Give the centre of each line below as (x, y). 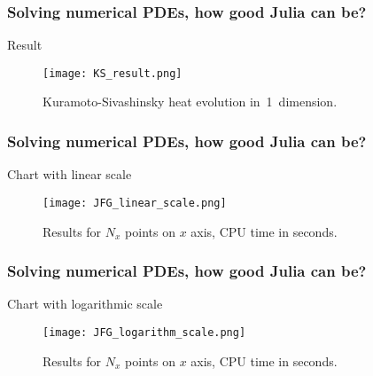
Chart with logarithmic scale (85, 304)
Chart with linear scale (70, 174)
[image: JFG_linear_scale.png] (135, 203)
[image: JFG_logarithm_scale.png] (144, 332)
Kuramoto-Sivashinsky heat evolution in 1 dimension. (190, 102)
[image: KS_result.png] (113, 73)
